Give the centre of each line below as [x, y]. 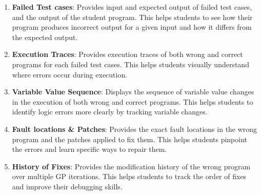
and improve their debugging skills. [67, 186]
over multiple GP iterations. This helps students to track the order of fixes [129, 176]
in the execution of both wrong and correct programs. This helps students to [133, 101]
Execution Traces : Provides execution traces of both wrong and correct [127, 54]
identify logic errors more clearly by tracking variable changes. [110, 112]
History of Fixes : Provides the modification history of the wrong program [131, 166]
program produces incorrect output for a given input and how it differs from [132, 27]
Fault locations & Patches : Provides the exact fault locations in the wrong [135, 129]
